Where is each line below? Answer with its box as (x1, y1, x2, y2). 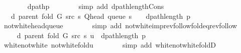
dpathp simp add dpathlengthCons (27, 1, 164, 11)
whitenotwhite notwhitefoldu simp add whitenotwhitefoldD (4, 40, 216, 50)
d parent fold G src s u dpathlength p (17, 30, 146, 40)
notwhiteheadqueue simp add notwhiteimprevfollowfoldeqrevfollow (4, 20, 237, 31)
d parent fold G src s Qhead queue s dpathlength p (11, 10, 191, 21)
